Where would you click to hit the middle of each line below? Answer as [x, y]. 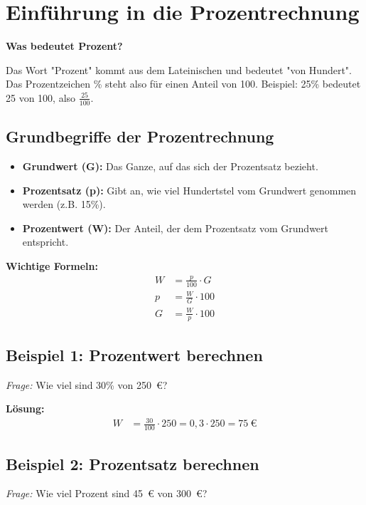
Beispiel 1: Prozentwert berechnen [134, 354]
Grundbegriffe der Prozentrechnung [140, 136]
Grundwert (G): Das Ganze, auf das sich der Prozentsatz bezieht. [170, 166]
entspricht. [45, 242]
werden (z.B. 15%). [64, 204]
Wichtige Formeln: [52, 265]
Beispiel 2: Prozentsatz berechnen [133, 463]
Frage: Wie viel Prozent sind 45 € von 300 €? [107, 493]
